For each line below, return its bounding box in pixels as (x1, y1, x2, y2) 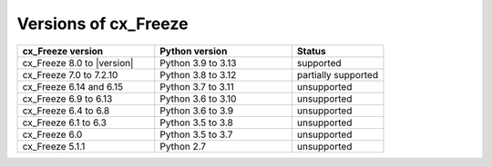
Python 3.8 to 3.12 (159, 68, 237, 81)
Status (296, 44, 327, 57)
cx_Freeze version (22, 44, 104, 57)
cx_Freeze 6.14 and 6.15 (22, 80, 123, 93)
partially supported (296, 68, 378, 81)
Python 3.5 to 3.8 (159, 116, 234, 129)
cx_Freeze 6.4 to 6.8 (22, 104, 110, 117)
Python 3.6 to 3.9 (159, 104, 234, 117)
